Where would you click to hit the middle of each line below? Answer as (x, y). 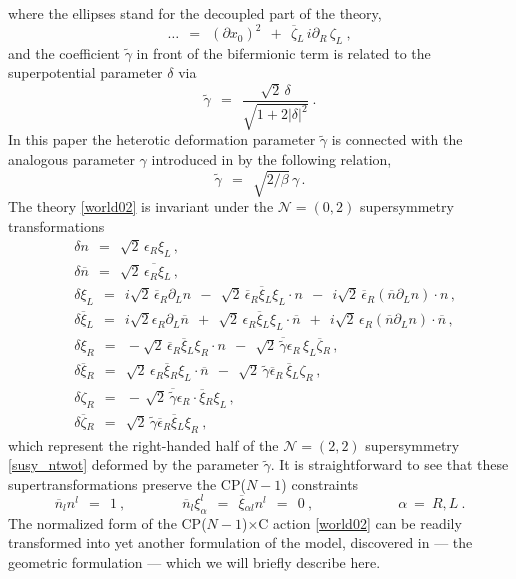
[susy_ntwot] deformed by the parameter (133, 464)
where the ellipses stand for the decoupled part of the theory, (195, 13)
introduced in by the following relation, (271, 158)
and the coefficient (64, 52)
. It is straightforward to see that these (389, 464)
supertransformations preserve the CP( (127, 483)
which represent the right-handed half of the (143, 444)
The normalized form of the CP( (107, 522)
